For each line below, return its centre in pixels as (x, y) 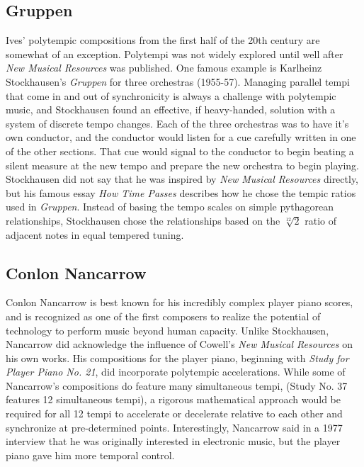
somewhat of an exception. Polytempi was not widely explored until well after (175, 54)
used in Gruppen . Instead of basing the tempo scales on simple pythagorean (170, 207)
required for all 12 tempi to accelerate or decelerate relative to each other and (174, 413)
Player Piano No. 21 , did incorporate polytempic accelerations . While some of (176, 372)
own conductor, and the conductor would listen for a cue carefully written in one (181, 137)
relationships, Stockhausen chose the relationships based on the (143, 220)
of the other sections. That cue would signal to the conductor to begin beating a (180, 151)
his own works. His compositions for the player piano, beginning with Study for (177, 358)
